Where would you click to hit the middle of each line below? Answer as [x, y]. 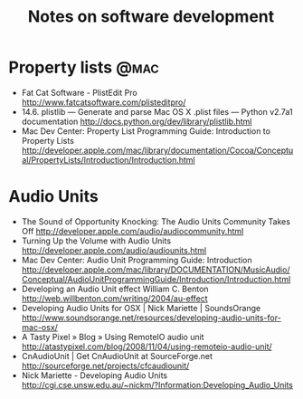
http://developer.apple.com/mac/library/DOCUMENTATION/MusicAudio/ [156, 270]
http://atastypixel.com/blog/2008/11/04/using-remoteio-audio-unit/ [147, 347]
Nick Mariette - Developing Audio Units [95, 375]
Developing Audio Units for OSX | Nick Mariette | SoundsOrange [141, 308]
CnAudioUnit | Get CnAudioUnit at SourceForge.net [117, 356]
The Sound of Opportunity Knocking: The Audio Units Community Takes [156, 221]
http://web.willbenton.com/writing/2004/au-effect [115, 298]
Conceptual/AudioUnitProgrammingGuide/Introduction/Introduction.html [156, 279]
